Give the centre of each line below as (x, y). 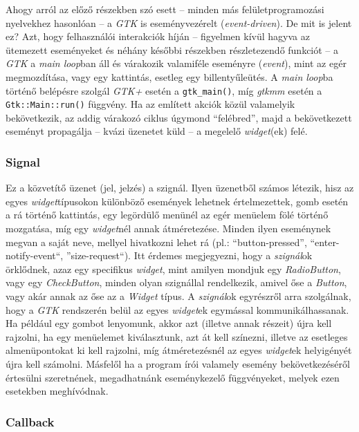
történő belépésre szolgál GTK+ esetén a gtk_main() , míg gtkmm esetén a (164, 90)
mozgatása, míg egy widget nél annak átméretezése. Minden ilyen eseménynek (168, 228)
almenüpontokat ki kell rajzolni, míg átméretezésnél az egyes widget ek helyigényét (179, 350)
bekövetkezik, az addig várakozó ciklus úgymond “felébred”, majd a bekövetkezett (179, 117)
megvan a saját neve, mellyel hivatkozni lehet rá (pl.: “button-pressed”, (156, 242)
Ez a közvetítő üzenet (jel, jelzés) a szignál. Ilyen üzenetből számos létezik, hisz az (180, 188)
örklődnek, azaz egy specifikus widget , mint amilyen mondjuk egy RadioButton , (173, 269)
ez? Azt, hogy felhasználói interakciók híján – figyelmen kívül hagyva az (158, 36)
